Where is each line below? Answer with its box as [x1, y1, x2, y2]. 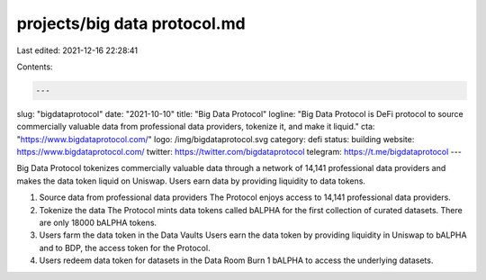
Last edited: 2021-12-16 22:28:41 [16, 45, 139, 56]
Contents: [16, 61, 53, 72]
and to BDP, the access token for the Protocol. [39, 242, 211, 253]
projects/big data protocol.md [16, 14, 247, 33]
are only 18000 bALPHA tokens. [39, 217, 157, 229]
